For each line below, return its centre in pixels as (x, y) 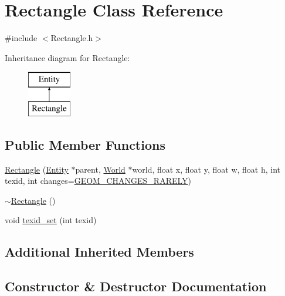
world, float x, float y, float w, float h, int (206, 169)
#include (21, 38)
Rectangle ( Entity (37, 169)
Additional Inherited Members (99, 252)
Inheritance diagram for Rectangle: (67, 57)
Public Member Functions (85, 144)
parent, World (100, 169)
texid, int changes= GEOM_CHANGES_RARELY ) (98, 181)
